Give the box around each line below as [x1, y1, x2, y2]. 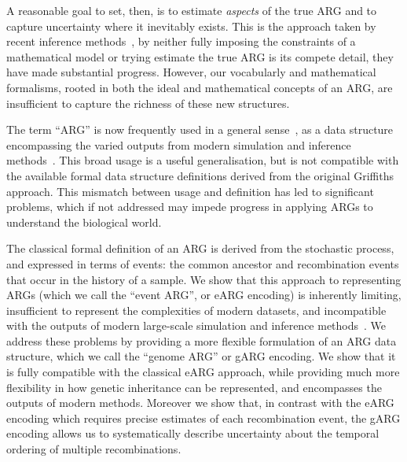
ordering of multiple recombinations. [6, 441, 181, 457]
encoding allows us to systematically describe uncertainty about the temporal [6, 425, 379, 442]
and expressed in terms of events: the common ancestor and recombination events [6, 255, 399, 272]
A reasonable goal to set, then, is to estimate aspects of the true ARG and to [6, 2, 377, 18]
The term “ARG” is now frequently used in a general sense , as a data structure [6, 121, 394, 138]
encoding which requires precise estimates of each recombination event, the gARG [6, 409, 401, 426]
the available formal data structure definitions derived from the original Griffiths [6, 167, 394, 183]
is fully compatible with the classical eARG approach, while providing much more [6, 364, 400, 380]
